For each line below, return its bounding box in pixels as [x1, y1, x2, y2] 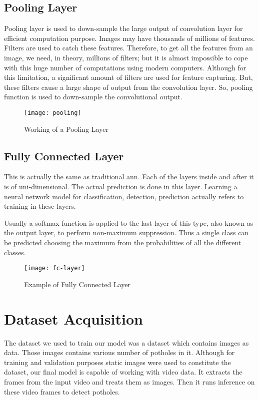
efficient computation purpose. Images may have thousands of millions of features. [4, 32, 255, 43]
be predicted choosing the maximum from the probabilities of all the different [4, 237, 241, 247]
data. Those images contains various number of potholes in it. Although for [4, 347, 235, 358]
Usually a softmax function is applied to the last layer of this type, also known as [4, 217, 253, 228]
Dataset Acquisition [4, 308, 143, 329]
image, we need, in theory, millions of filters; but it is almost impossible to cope [4, 52, 248, 62]
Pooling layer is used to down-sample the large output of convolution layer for [4, 23, 243, 33]
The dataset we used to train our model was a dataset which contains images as [4, 337, 249, 348]
